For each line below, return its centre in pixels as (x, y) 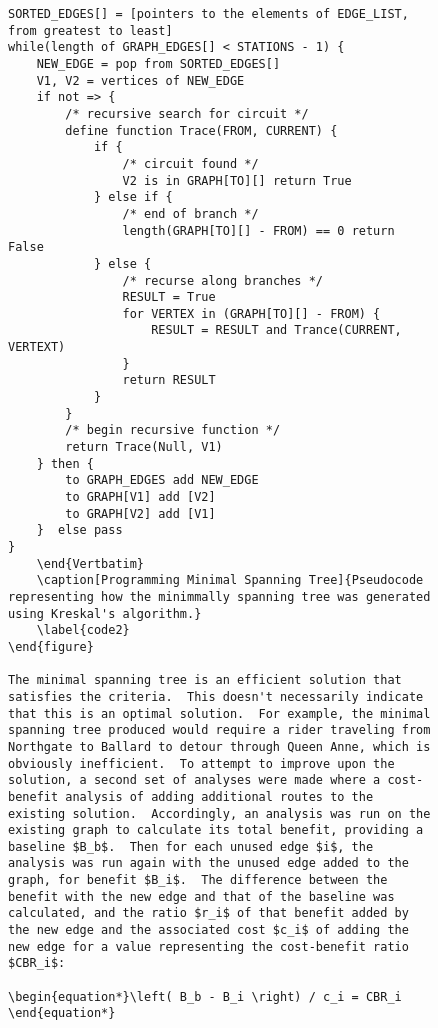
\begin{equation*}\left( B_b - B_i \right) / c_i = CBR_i (205, 996)
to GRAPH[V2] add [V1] (140, 513)
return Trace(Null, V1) (144, 447)
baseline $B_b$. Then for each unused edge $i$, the (191, 846)
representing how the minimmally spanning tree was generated (219, 596)
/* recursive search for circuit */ (187, 113)
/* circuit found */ (190, 163)
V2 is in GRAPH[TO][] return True (237, 180)
